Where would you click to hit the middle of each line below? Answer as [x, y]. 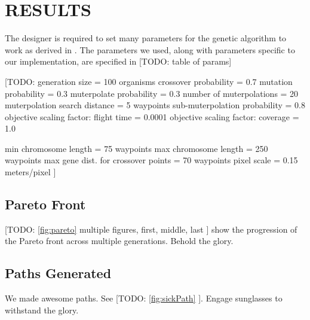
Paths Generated [58, 273]
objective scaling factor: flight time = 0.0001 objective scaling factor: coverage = [152, 116]
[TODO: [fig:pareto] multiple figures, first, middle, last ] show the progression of [151, 229]
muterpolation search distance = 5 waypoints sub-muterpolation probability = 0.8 [155, 105]
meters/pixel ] [30, 172]
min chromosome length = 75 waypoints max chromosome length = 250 [136, 148]
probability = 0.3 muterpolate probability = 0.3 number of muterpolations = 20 [152, 93]
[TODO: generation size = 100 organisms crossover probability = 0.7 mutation [149, 81]
